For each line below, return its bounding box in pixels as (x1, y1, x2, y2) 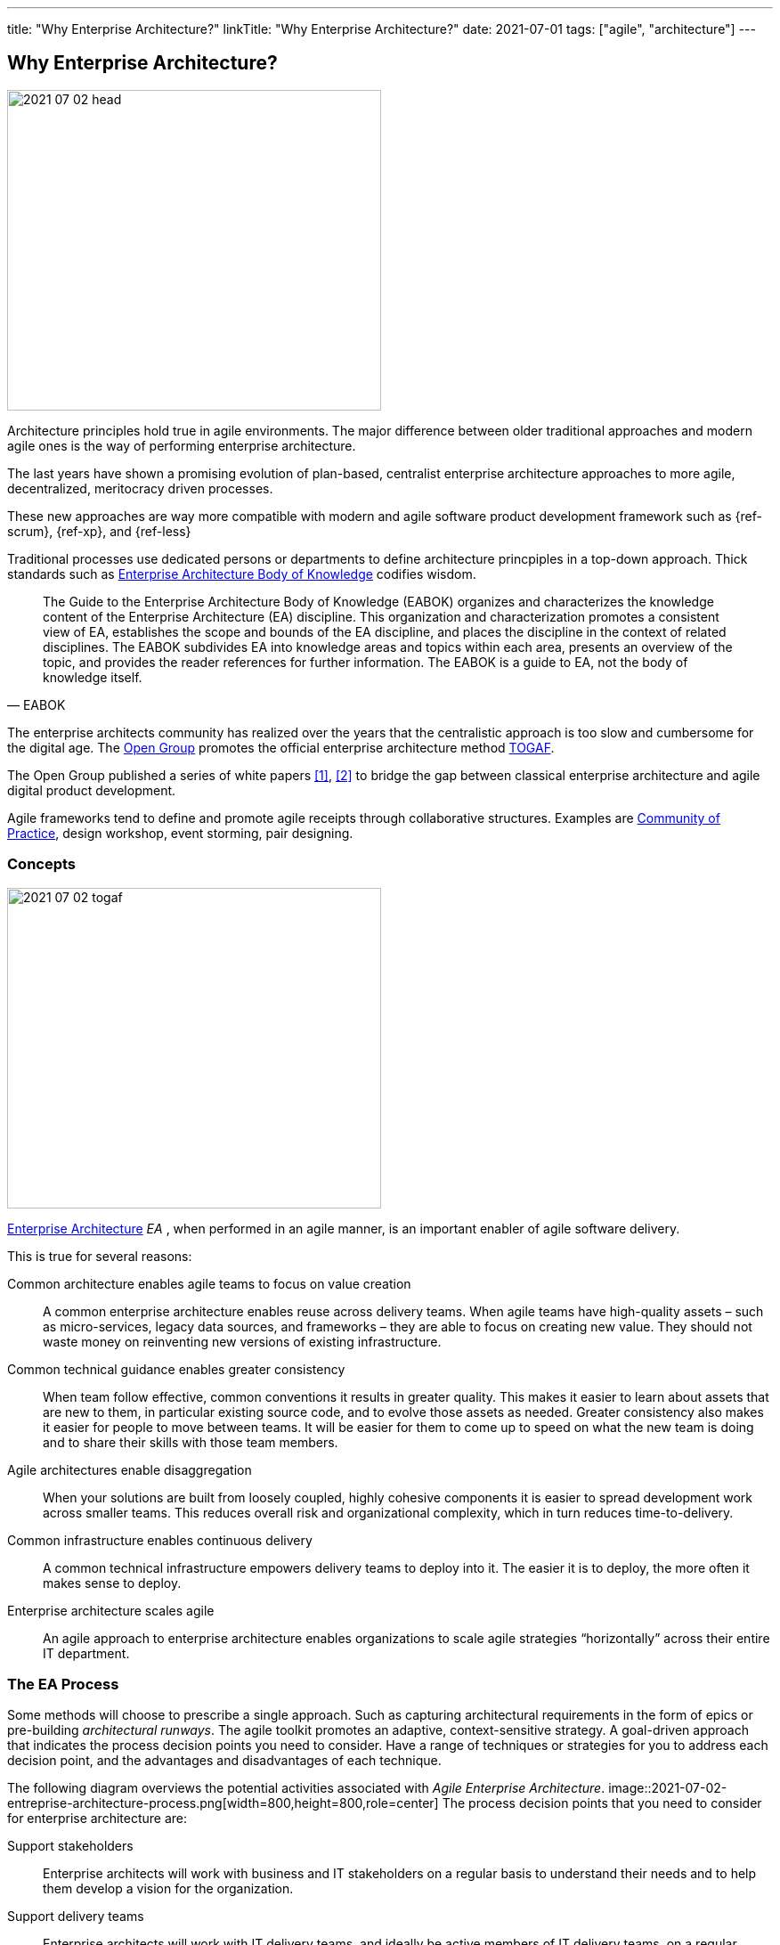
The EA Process (7, 1674, 119, 1693)
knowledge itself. (43, 669, 142, 685)
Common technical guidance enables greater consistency (7, 1361, 345, 1377)
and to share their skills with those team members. (43, 1434, 338, 1450)
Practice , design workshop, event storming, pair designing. (7, 825, 353, 841)
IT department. (43, 1645, 130, 1661)
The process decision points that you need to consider (442, 1795, 762, 1811)
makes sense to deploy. (43, 1575, 182, 1591)
